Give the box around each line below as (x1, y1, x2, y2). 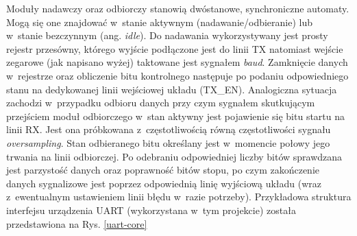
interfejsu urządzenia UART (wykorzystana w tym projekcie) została (6, 202, 296, 217)
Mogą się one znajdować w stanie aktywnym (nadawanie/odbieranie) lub (6, 14, 313, 29)
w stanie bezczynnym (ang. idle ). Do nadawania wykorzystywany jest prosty (6, 28, 328, 43)
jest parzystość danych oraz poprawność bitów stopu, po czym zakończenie (6, 163, 320, 177)
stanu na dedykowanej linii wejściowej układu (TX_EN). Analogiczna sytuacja (6, 82, 337, 96)
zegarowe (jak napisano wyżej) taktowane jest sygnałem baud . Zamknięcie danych (6, 55, 348, 69)
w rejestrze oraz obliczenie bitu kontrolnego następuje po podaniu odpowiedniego (6, 68, 349, 82)
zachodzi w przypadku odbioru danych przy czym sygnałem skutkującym (6, 95, 315, 110)
